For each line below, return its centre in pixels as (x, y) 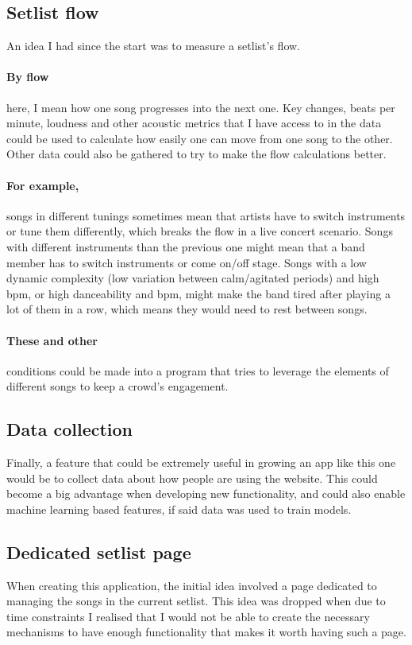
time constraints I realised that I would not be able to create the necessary (188, 616)
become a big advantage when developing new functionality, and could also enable (206, 493)
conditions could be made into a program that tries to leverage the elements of (198, 370)
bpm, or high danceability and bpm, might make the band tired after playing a (198, 293)
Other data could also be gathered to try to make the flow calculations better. (196, 154)
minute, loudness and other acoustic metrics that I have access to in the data (194, 123)
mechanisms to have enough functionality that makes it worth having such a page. (206, 632)
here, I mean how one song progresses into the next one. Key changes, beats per (201, 107)
